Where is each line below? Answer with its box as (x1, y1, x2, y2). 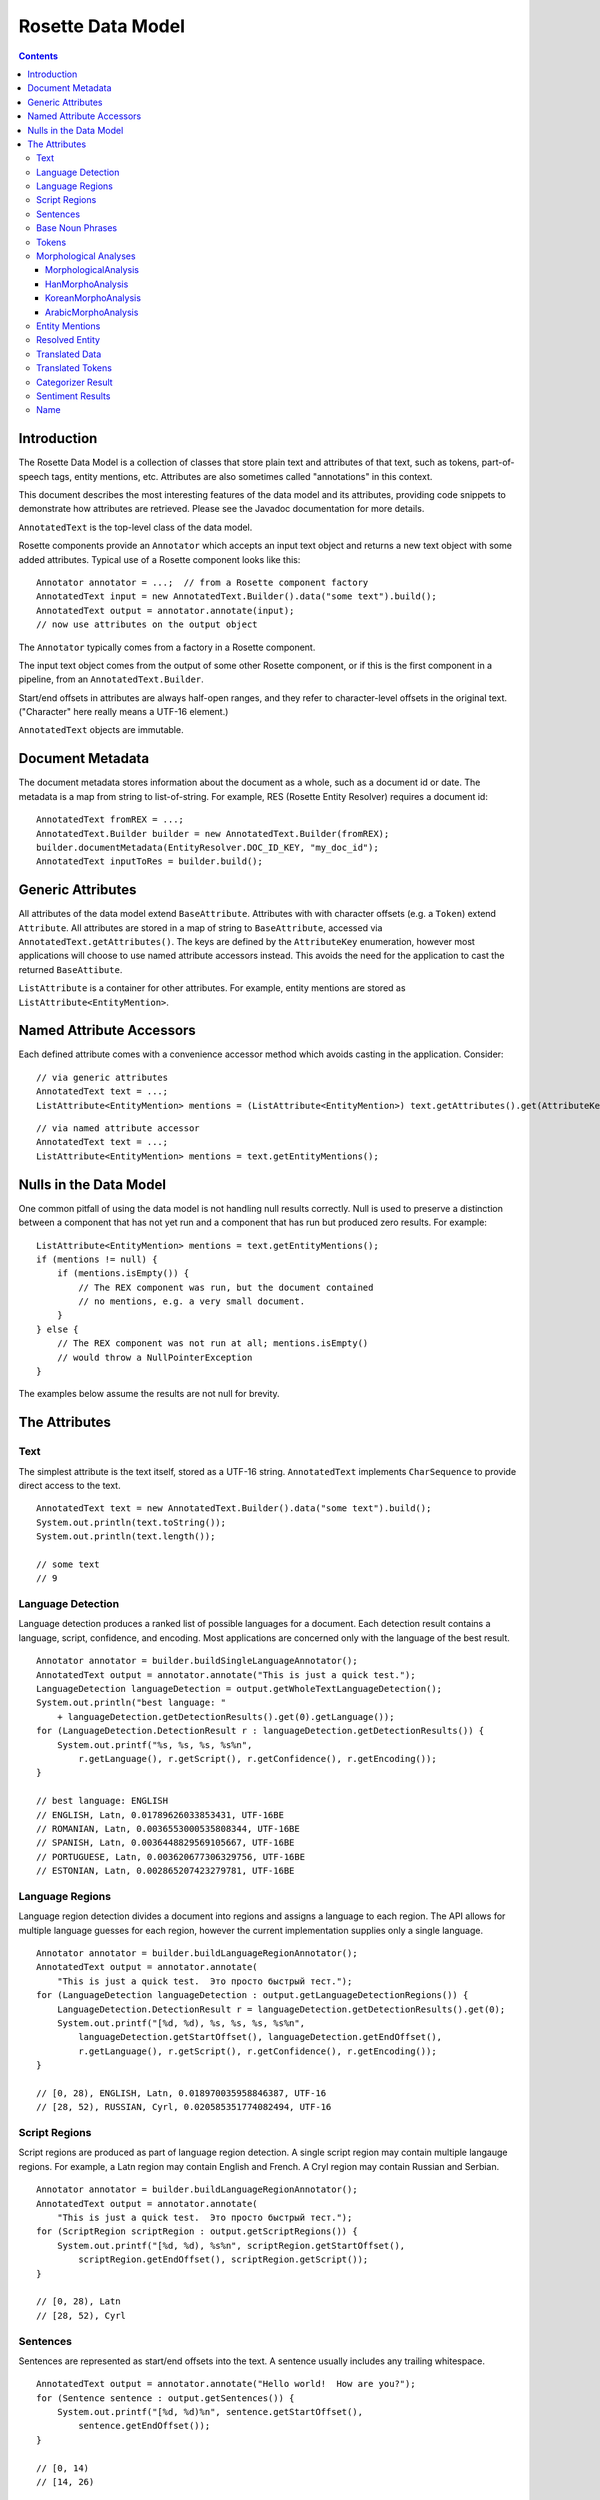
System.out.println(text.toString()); (36, 1516, 227, 1528)
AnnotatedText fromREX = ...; (36, 814, 185, 825)
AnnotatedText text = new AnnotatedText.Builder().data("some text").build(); (36, 1503, 432, 1514)
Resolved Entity (36, 334, 100, 346)
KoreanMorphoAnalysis (45, 292, 142, 304)
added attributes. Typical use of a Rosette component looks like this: (18, 553, 301, 565)
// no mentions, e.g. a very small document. (78, 1296, 305, 1307)
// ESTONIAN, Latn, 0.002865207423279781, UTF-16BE (36, 1865, 295, 1877)
